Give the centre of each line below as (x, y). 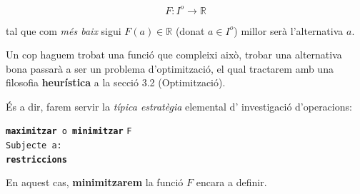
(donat (190, 30)
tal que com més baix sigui (64, 30)
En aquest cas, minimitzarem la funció (95, 182)
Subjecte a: (34, 146)
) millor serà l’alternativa (289, 30)
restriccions (36, 159)
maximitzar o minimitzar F (69, 132)
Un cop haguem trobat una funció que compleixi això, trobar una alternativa (174, 55)
